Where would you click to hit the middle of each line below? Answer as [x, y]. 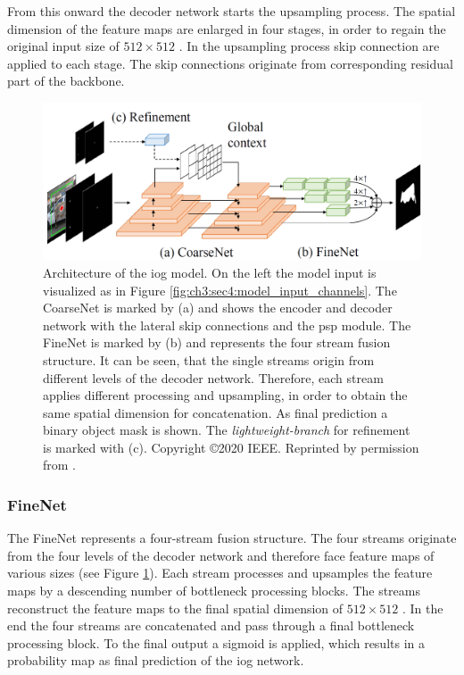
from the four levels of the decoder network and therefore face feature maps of [221, 555]
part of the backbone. [66, 81]
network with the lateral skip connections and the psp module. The [227, 325]
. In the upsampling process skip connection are [309, 46]
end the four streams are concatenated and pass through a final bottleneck [211, 625]
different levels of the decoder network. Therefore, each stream [213, 377]
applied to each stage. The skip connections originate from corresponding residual [230, 63]
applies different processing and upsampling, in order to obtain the [225, 395]
